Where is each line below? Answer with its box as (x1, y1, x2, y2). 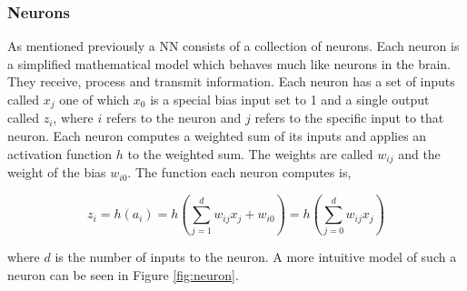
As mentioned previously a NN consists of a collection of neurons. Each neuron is (7, 36, 460, 55)
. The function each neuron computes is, (127, 163, 352, 182)
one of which (59, 90, 130, 108)
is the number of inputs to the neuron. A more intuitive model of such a (55, 247, 457, 266)
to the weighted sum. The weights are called (127, 144, 373, 163)
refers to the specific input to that (254, 108, 444, 127)
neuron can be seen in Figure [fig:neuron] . (7, 266, 239, 284)
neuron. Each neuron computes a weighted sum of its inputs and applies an (7, 126, 427, 145)
